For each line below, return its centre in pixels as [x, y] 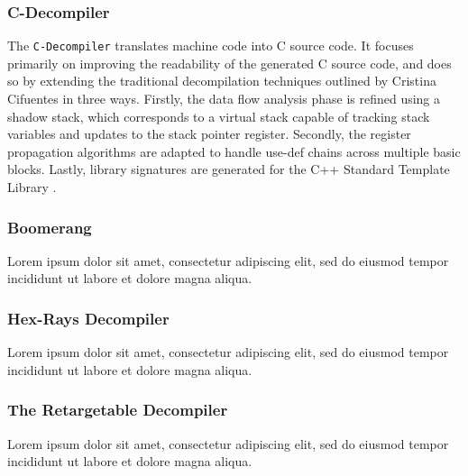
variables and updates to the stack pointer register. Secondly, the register [209, 134]
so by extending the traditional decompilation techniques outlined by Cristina [222, 81]
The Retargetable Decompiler [118, 410]
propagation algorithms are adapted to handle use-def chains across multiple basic [234, 151]
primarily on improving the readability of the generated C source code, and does [229, 63]
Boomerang [50, 227]
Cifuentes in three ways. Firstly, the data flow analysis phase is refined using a [224, 99]
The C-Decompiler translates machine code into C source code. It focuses [211, 46]
